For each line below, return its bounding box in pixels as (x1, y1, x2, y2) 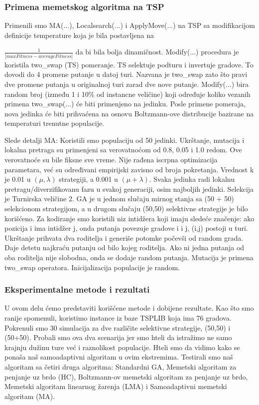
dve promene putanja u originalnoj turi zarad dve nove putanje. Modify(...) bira (4, 78, 249, 89)
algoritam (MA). (4, 391, 55, 401)
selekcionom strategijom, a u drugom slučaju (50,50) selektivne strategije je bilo (4, 203, 248, 214)
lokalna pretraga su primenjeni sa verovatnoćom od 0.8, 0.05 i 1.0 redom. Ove (4, 144, 242, 155)
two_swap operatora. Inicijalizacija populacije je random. (4, 262, 180, 272)
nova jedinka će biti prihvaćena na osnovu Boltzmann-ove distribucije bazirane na (4, 108, 254, 118)
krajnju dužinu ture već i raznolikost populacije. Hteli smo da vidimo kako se (4, 342, 240, 352)
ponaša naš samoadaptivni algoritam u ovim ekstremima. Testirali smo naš (4, 352, 233, 362)
